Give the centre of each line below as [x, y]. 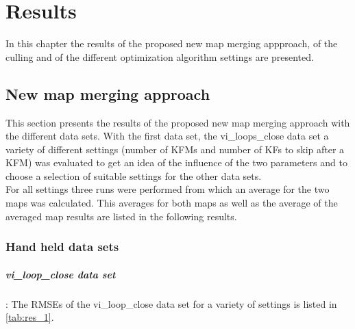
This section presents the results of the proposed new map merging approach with [178, 122]
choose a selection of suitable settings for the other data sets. [134, 175]
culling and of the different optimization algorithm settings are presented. [160, 56]
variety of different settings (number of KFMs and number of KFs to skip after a [175, 149]
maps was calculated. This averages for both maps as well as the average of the [172, 203]
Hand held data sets [62, 247]
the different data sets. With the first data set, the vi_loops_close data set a [167, 136]
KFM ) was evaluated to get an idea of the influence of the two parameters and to [176, 162]
